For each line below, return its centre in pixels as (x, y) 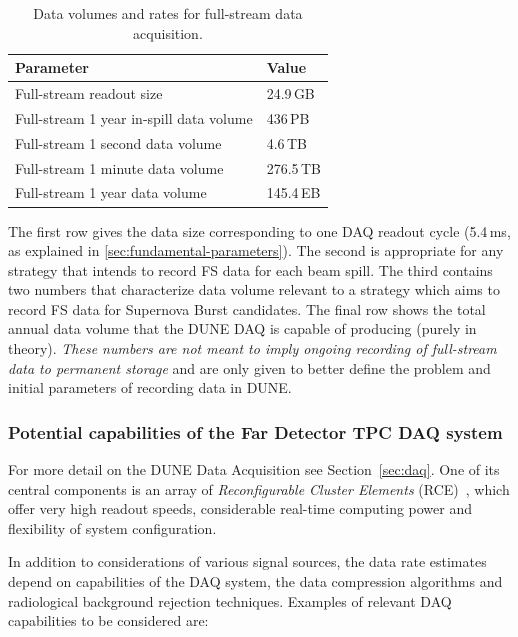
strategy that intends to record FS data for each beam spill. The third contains (250, 269)
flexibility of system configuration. (112, 527)
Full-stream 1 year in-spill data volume (134, 117)
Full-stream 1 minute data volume (119, 167)
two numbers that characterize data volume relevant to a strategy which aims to (254, 289)
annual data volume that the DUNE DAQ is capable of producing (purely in (242, 328)
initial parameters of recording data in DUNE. (150, 387)
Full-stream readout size (89, 93)
